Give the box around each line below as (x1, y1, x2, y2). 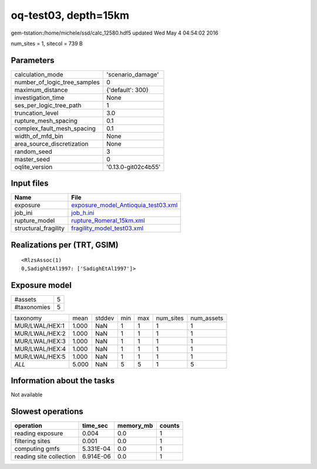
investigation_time (14, 93, 65, 102)
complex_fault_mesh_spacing (14, 124, 96, 132)
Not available (11, 391, 43, 399)
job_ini (14, 209, 33, 217)
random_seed (14, 147, 52, 156)
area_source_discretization (14, 140, 89, 148)
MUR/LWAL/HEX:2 (14, 329, 66, 338)
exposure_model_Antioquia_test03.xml (71, 201, 178, 210)
